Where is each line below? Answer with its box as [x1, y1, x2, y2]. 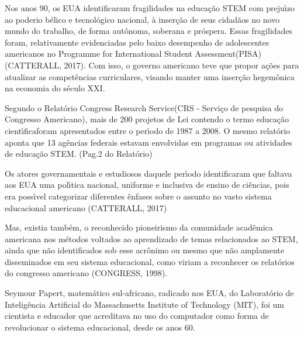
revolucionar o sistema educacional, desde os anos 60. [5, 321, 195, 333]
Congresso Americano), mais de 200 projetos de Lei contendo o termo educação [5, 113, 289, 125]
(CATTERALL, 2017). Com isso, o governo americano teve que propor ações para [5, 59, 299, 71]
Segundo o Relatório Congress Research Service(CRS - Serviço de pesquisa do [5, 101, 283, 114]
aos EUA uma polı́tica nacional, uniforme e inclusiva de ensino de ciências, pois [5, 178, 289, 191]
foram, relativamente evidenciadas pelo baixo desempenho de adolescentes [5, 36, 270, 48]
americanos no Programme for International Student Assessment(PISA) [5, 47, 261, 60]
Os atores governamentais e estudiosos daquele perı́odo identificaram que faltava [5, 167, 292, 179]
